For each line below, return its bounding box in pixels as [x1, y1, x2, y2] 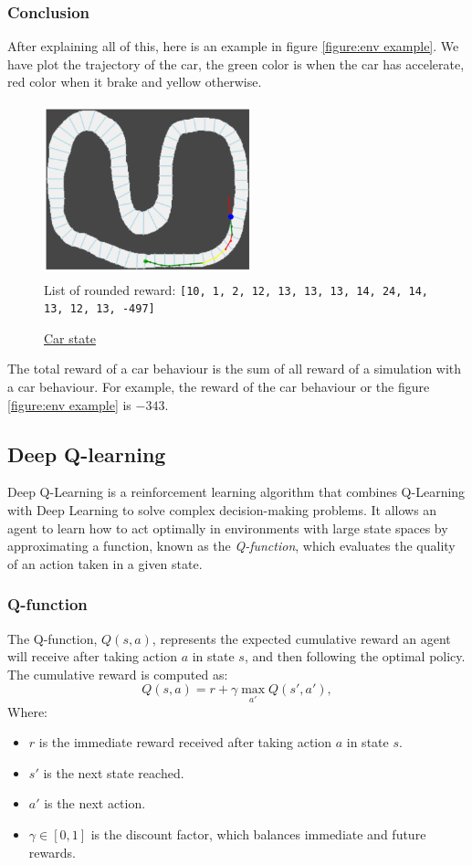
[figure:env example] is [7, 395, 131, 414]
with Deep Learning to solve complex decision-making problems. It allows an [7, 501, 437, 520]
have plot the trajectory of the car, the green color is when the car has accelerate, [7, 54, 465, 73]
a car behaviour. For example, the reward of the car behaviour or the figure [7, 377, 430, 396]
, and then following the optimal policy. [244, 647, 466, 666]
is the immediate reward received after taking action [38, 733, 332, 752]
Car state [44, 328, 96, 347]
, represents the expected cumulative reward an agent [152, 628, 451, 648]
